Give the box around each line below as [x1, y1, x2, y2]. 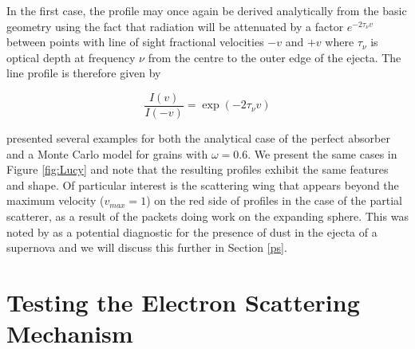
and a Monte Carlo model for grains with [6, 145, 208, 162]
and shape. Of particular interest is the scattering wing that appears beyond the [6, 176, 399, 193]
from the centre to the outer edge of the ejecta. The [148, 49, 401, 65]
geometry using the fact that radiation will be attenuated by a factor [6, 18, 344, 34]
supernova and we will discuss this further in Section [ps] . [6, 239, 287, 256]
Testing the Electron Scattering [6, 285, 360, 318]
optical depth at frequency [6, 49, 136, 65]
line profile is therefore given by [6, 65, 161, 81]
